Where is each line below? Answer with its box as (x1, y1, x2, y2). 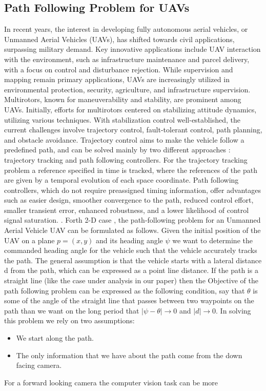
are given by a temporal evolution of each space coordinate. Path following (4, 174, 239, 185)
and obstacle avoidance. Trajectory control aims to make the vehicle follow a (4, 134, 244, 145)
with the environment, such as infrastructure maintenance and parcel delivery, (4, 53, 250, 64)
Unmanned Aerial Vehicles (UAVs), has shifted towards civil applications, (4, 33, 235, 44)
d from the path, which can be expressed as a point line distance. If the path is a (4, 265, 258, 276)
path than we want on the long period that (4, 305, 139, 316)
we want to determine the (172, 234, 253, 245)
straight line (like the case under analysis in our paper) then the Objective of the (4, 275, 258, 286)
